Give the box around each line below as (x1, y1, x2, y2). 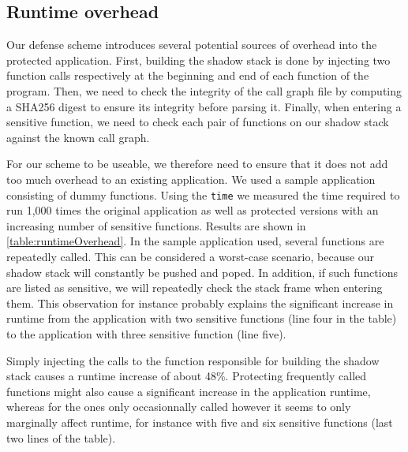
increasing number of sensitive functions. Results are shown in (6, 217, 306, 233)
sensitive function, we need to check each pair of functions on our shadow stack (6, 114, 389, 130)
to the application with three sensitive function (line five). (6, 325, 286, 342)
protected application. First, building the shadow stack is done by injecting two (6, 51, 391, 68)
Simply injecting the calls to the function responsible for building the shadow (6, 352, 380, 368)
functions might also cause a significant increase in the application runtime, (6, 383, 371, 399)
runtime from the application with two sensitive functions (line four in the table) (6, 310, 397, 327)
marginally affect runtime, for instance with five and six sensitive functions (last (6, 413, 393, 430)
